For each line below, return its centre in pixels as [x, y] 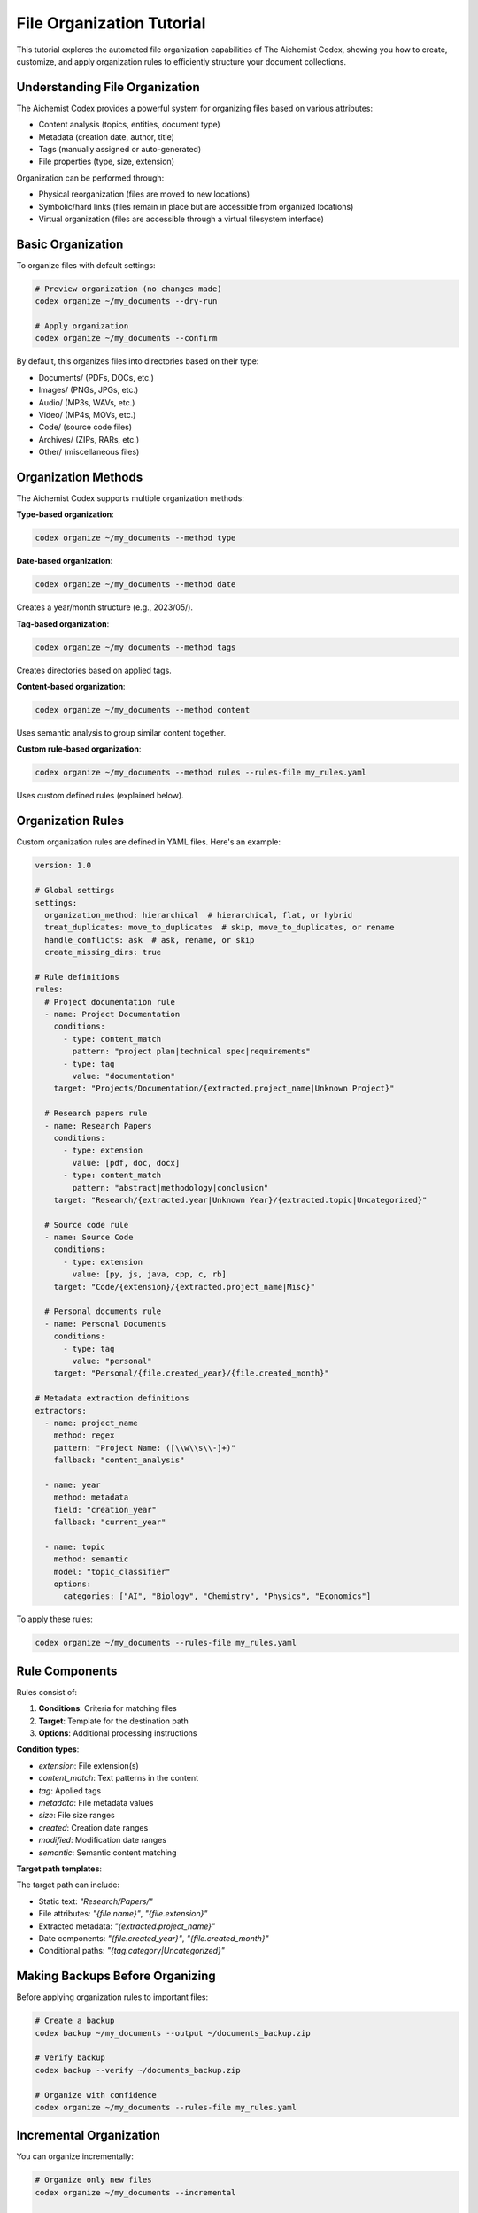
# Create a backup [75, 2021]
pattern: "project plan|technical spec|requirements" [191, 1052]
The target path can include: [68, 1885]
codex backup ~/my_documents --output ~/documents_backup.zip [173, 2033]
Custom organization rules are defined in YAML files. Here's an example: [148, 842]
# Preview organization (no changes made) [128, 289]
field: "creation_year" [105, 1510]
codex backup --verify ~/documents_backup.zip [138, 2070]
